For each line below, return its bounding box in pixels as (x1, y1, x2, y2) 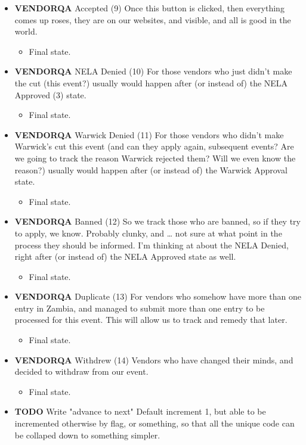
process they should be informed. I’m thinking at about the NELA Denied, (14, 238, 289, 251)
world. (14, 25, 38, 38)
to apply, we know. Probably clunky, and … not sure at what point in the (14, 226, 282, 239)
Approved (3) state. (14, 88, 86, 101)
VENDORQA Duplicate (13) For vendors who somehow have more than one (14, 290, 301, 303)
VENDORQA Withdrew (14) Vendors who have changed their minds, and (14, 353, 293, 366)
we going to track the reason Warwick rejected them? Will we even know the (14, 151, 296, 164)
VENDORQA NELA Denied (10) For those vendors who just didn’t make (14, 65, 292, 77)
